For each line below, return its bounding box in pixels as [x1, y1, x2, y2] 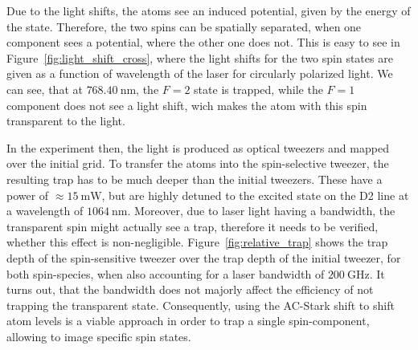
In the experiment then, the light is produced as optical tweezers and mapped [6, 139, 389, 156]
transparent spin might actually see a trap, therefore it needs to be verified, [6, 218, 379, 234]
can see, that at [6, 80, 83, 97]
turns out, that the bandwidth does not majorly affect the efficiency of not [6, 281, 374, 298]
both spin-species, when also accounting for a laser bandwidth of [6, 265, 325, 282]
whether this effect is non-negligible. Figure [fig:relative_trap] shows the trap [6, 234, 388, 250]
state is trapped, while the [194, 80, 323, 97]
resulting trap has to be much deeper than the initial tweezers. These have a [6, 170, 383, 187]
